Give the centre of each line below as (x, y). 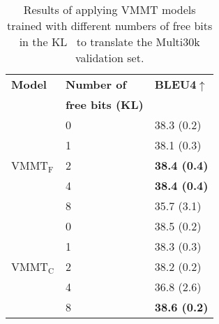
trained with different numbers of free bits (110, 25)
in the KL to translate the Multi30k (109, 42)
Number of (96, 84)
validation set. (110, 58)
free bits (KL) (104, 104)
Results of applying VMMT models (109, 9)
